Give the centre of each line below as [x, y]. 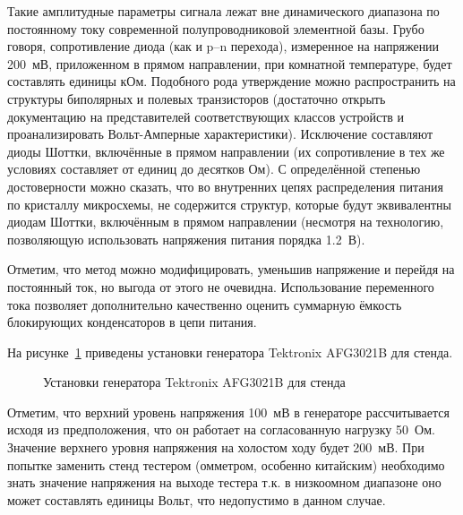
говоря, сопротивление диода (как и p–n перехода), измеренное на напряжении [223, 46]
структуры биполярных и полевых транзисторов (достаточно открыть [197, 98]
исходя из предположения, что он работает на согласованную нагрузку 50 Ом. [221, 429]
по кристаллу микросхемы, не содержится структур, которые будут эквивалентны [229, 204]
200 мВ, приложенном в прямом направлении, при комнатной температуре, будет [230, 63]
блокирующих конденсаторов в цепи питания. [132, 322]
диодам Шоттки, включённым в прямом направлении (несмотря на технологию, [226, 222]
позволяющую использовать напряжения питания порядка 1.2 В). [186, 239]
